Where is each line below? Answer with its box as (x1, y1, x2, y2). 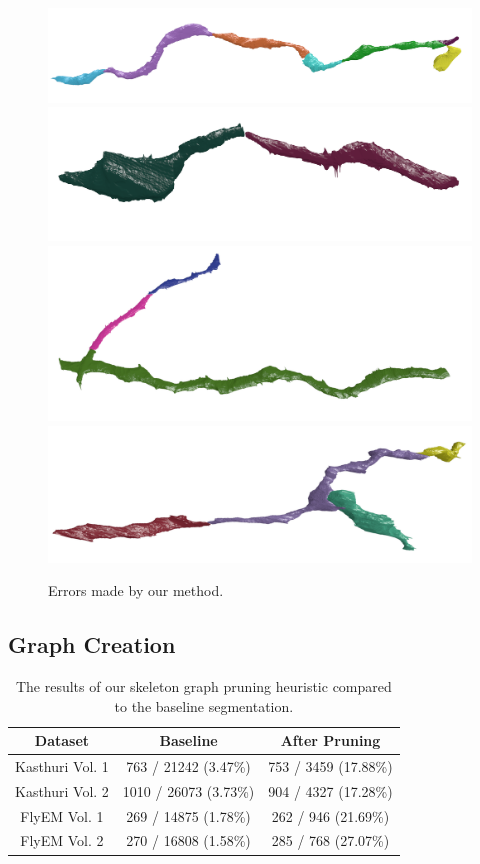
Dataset (34, 730, 90, 751)
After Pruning (280, 730, 381, 751)
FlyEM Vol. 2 (20, 830, 104, 851)
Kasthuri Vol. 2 (15, 780, 109, 801)
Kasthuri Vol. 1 (15, 755, 109, 776)
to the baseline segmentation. (114, 695, 294, 716)
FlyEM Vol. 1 (20, 805, 104, 826)
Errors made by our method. (48, 580, 224, 601)
